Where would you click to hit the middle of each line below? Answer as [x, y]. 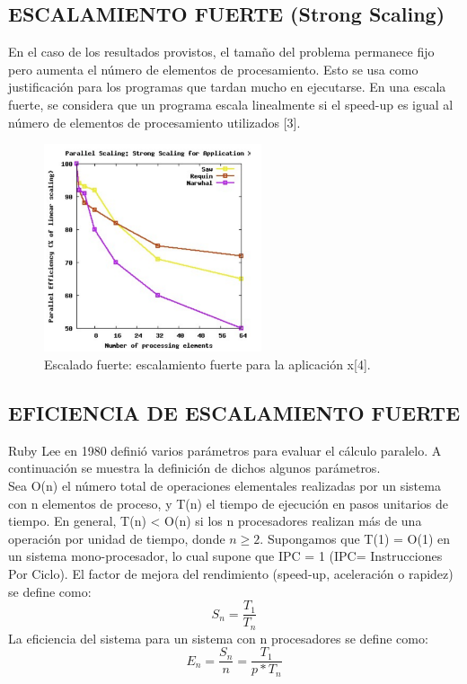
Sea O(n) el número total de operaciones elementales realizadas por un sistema [225, 485]
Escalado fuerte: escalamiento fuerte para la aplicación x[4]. [207, 364]
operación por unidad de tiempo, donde [117, 538]
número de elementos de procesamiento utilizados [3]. [154, 122]
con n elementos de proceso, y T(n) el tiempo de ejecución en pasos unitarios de [229, 503]
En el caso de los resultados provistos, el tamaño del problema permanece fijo [221, 52]
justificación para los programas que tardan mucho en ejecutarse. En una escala [227, 87]
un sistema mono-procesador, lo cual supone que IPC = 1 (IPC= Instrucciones [225, 556]
